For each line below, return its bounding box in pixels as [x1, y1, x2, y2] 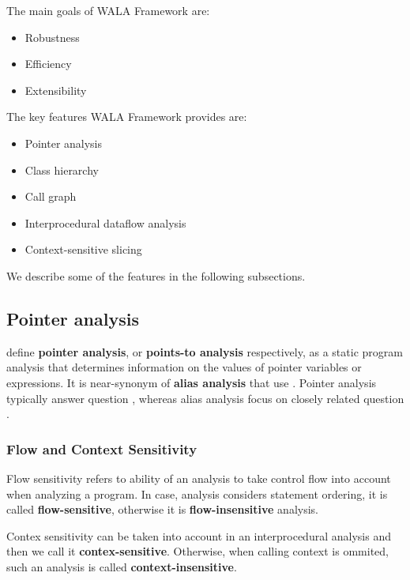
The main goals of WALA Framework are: [6, 2, 210, 18]
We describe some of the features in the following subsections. [6, 267, 306, 284]
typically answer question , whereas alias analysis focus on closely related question [6, 390, 404, 406]
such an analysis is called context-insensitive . [6, 558, 237, 574]
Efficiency [24, 55, 72, 72]
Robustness [24, 28, 80, 45]
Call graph [24, 188, 77, 205]
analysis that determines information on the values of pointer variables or [6, 359, 362, 375]
